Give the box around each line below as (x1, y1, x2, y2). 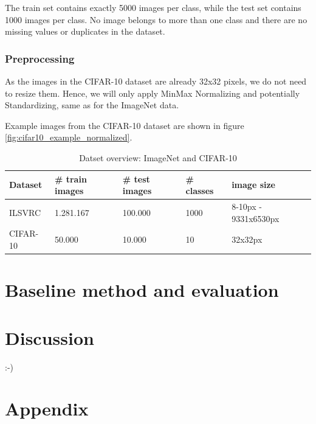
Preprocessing (5, 50, 75, 66)
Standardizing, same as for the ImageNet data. (5, 99, 179, 111)
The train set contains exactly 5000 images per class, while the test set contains (5, 1, 301, 13)
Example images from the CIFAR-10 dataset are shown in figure (5, 119, 244, 131)
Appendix (5, 396, 89, 421)
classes (185, 184, 214, 197)
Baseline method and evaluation (5, 277, 279, 302)
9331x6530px (232, 212, 280, 224)
